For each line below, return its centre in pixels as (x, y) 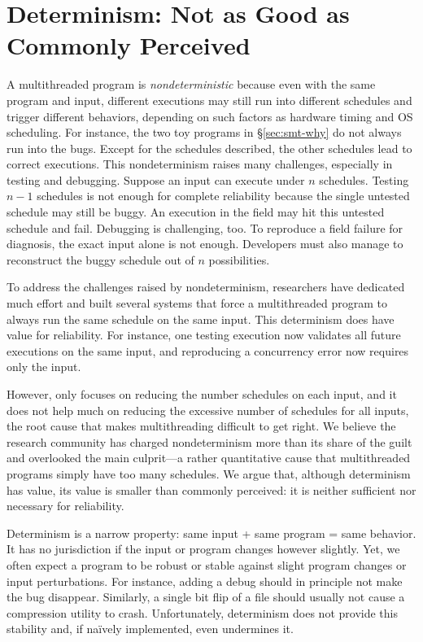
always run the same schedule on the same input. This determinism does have (201, 319)
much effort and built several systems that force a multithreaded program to (197, 303)
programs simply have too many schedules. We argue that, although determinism (209, 473)
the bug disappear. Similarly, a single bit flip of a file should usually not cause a (206, 597)
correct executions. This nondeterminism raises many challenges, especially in (200, 164)
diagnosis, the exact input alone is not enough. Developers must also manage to (205, 244)
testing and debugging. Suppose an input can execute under (156, 179)
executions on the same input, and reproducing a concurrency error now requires (208, 350)
